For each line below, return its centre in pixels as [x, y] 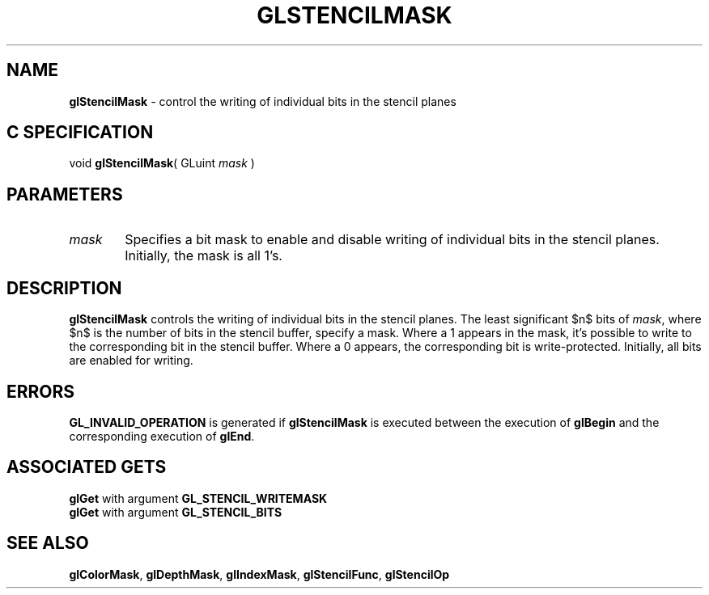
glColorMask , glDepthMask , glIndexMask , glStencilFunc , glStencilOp [259, 574]
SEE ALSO [48, 543]
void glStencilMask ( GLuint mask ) [162, 163]
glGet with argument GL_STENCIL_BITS [176, 512]
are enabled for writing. [131, 361]
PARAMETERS [65, 194]
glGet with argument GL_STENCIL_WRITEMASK [198, 498]
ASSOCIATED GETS [87, 467]
